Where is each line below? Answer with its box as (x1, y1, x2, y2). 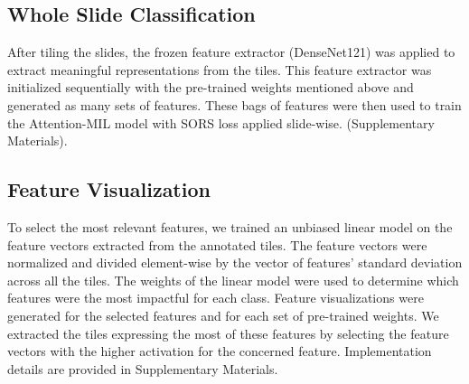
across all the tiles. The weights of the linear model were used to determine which (7, 270, 459, 289)
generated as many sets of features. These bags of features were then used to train (7, 95, 462, 114)
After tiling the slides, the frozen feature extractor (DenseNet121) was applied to (7, 42, 455, 61)
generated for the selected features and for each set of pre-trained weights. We (7, 305, 439, 324)
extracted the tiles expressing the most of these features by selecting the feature (7, 323, 449, 342)
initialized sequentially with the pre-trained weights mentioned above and (7, 78, 414, 97)
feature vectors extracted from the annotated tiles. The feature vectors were (7, 235, 427, 254)
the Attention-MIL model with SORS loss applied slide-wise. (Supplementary (7, 113, 435, 132)
